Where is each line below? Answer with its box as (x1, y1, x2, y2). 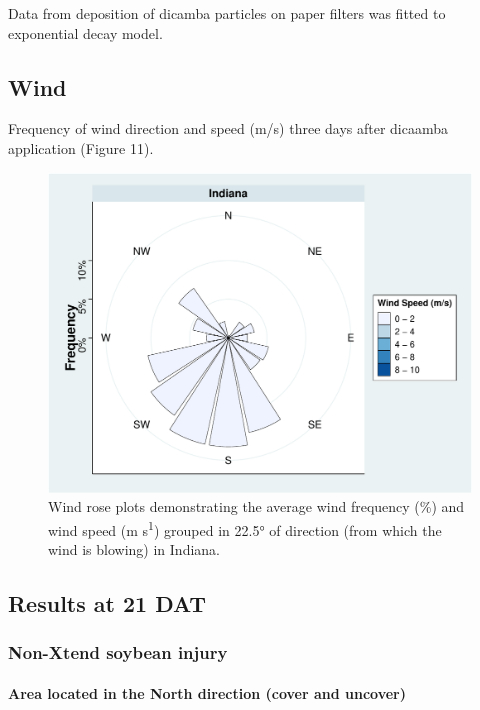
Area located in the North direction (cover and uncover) (8, 682, 406, 703)
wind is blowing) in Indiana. (48, 539, 221, 560)
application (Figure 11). (8, 137, 154, 158)
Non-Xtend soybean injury (8, 640, 228, 665)
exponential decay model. (8, 22, 163, 43)
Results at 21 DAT (8, 588, 207, 619)
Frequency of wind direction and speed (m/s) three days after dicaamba (8, 118, 449, 139)
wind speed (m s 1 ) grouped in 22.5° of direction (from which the (48, 516, 442, 540)
